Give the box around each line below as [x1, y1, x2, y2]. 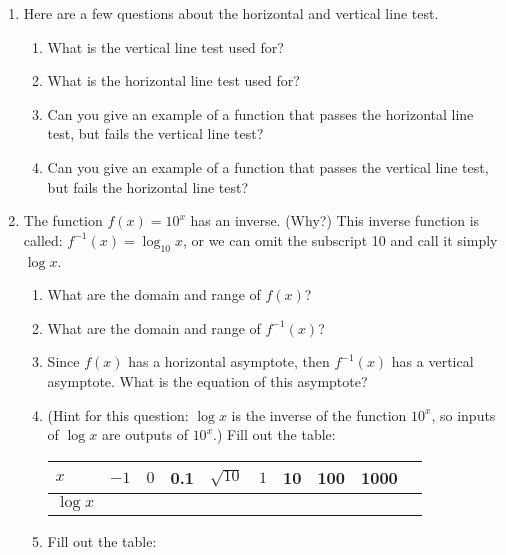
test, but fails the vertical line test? [47, 123, 264, 144]
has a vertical [391, 351, 474, 372]
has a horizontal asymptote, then [128, 351, 330, 372]
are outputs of [101, 424, 188, 445]
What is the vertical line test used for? [47, 36, 284, 57]
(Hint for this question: [47, 404, 189, 425]
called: [23, 229, 63, 250]
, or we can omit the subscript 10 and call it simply [182, 229, 498, 250]
